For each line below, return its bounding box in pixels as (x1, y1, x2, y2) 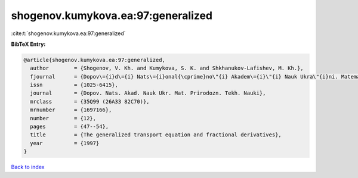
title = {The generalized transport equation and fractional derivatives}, (30, 132, 282, 138)
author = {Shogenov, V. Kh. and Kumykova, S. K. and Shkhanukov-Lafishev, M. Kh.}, (30, 65, 304, 71)
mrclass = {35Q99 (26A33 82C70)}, (30, 98, 150, 105)
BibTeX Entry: (11, 40, 46, 48)
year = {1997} (30, 140, 100, 146)
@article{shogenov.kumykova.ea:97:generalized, (23, 57, 165, 63)
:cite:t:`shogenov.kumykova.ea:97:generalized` (11, 30, 126, 37)
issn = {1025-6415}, (30, 82, 119, 89)
